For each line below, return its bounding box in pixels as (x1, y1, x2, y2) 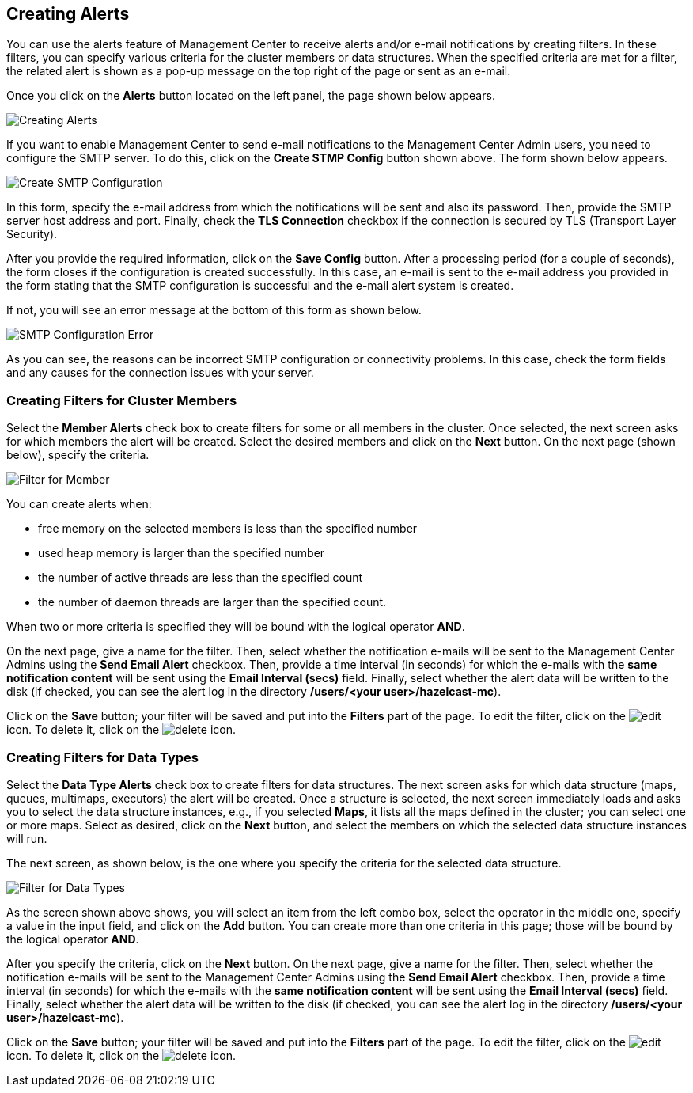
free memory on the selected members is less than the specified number (38, 522, 418, 536)
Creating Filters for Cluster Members (6, 392, 237, 408)
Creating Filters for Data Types (6, 749, 199, 765)
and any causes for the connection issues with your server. (6, 366, 314, 380)
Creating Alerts (6, 4, 130, 24)
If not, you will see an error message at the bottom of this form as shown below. (6, 303, 422, 317)
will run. (6, 831, 47, 845)
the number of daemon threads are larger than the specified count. (38, 595, 387, 609)
